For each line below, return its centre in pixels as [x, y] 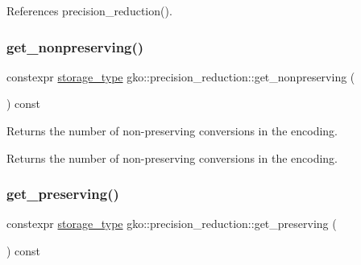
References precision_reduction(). [89, 10]
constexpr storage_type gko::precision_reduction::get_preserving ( [172, 224]
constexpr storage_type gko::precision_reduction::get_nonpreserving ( [181, 76]
